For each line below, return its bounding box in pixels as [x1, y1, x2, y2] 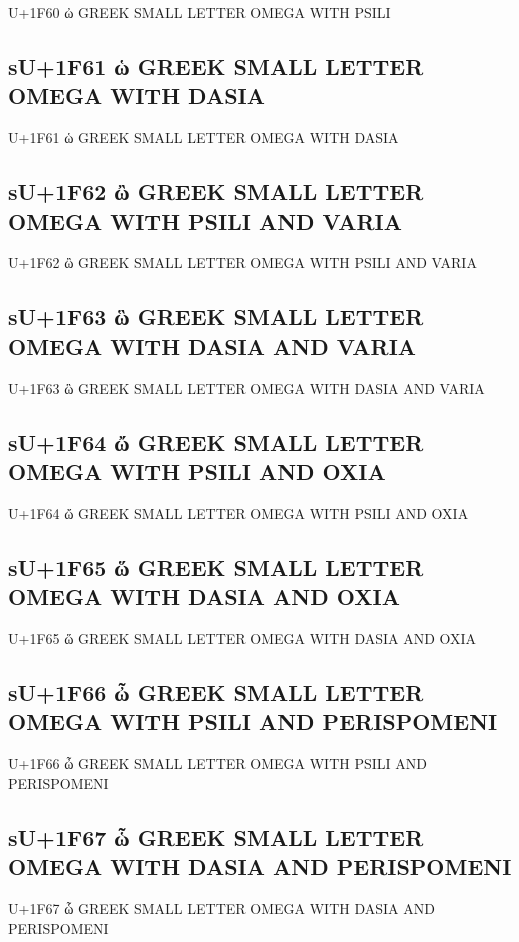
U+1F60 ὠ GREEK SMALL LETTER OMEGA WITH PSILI [8, 2, 391, 22]
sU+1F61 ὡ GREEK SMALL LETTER [8, 50, 424, 81]
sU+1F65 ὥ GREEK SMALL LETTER [8, 551, 424, 582]
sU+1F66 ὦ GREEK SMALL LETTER [8, 676, 424, 707]
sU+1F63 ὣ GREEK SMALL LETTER [8, 301, 424, 332]
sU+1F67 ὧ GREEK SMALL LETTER [8, 821, 424, 852]
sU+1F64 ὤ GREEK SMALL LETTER [8, 426, 424, 457]
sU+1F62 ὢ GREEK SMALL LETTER [8, 176, 424, 207]
